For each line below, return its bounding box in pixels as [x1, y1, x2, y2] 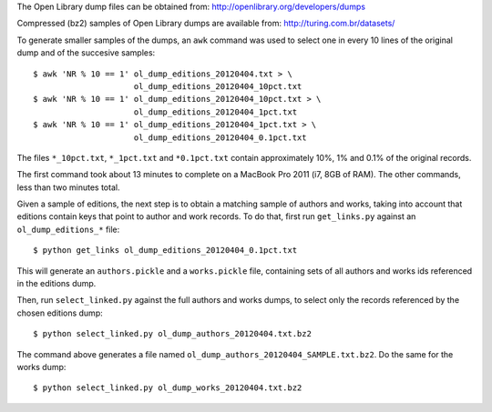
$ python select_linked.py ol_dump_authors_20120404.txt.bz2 [33, 328, 312, 339]
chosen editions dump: [16, 307, 104, 318]
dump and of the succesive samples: [16, 47, 156, 58]
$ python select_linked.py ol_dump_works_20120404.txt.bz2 [33, 383, 302, 393]
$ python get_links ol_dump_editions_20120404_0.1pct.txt [33, 246, 298, 256]
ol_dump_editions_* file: [16, 224, 120, 235]
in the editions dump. [16, 278, 97, 289]
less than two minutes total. [16, 182, 120, 193]
